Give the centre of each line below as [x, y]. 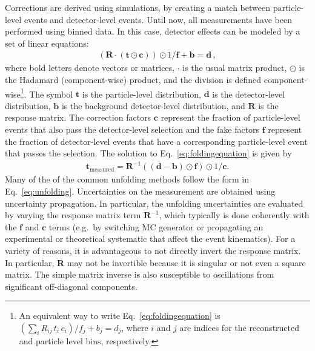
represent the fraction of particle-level [230, 117]
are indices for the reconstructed [240, 327]
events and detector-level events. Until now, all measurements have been [158, 19]
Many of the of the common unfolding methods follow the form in [127, 179]
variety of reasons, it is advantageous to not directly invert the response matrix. [153, 250]
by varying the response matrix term [73, 215]
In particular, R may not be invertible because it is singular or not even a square [155, 262]
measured [102, 169]
